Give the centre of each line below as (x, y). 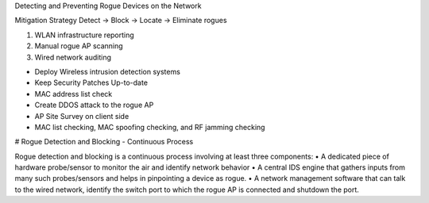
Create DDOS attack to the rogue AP (94, 105)
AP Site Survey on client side (82, 116)
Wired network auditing (73, 57)
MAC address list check (73, 94)
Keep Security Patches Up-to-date (91, 82)
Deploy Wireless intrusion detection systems (107, 71)
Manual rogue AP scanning (79, 46)
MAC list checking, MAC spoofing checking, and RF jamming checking (150, 127)
